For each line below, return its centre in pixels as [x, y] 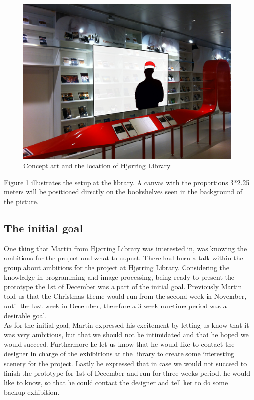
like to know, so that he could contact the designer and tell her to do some [116, 382]
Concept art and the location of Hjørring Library [97, 165]
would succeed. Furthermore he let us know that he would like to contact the [119, 344]
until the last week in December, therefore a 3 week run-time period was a [115, 306]
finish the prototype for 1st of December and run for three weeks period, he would [127, 373]
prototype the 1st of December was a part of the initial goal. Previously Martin [123, 286]
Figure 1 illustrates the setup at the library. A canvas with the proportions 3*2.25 [127, 182]
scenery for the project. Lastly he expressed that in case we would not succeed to [126, 363]
